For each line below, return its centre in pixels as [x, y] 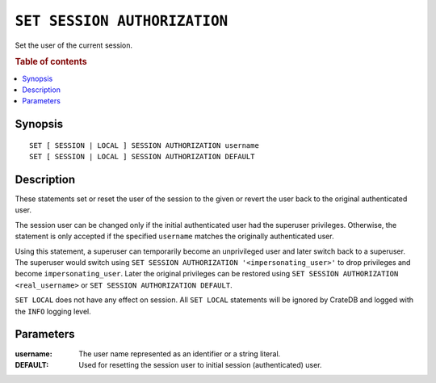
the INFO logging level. [53, 311]
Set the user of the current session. [74, 45]
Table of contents [51, 62]
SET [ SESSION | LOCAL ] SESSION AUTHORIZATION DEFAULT [142, 157]
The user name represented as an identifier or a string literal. [180, 354]
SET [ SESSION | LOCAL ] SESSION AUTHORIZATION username [145, 145]
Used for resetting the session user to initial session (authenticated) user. [200, 364]
